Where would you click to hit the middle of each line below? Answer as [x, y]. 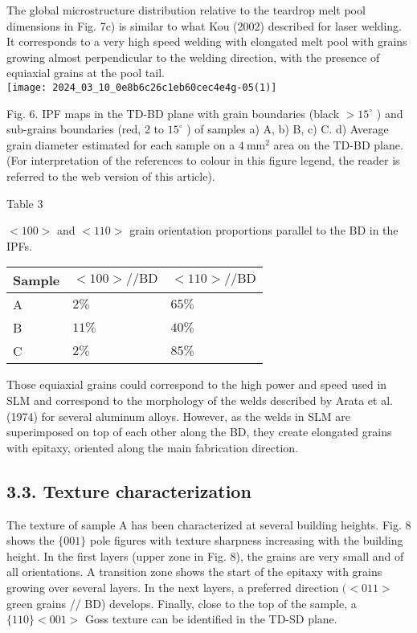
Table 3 [25, 203]
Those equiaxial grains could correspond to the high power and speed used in [197, 384]
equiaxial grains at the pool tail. [86, 73]
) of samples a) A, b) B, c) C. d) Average [288, 129]
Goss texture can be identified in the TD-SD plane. [211, 619]
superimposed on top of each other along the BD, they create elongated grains [199, 432]
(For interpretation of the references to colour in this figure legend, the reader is [203, 160]
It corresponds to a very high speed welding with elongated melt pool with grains [207, 41]
